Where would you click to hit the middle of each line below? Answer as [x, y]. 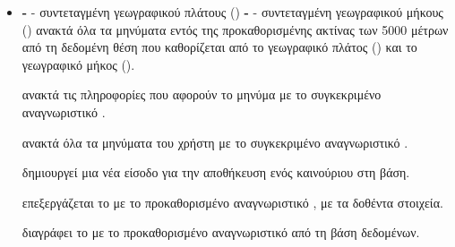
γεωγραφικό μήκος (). [78, 64]
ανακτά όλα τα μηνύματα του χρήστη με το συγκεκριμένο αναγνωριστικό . [215, 142]
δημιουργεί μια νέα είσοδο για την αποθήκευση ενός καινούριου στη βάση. [216, 172]
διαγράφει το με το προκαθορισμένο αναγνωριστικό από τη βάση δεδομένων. [221, 232]
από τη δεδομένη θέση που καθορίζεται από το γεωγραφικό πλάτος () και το [219, 47]
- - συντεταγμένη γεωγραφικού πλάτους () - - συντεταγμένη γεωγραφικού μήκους [232, 12]
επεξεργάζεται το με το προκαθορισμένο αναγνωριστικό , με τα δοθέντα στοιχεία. [232, 202]
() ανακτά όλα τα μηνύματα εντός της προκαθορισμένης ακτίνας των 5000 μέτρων [235, 29]
